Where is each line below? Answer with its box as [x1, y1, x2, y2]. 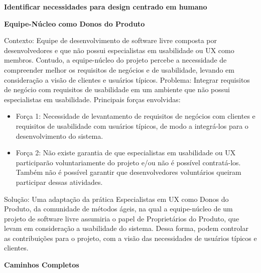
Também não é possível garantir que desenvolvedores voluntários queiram [16, 167, 241, 177]
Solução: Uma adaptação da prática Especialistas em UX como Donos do [4, 193, 229, 204]
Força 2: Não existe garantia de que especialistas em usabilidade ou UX [16, 147, 236, 158]
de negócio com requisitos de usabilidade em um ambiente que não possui [4, 84, 230, 95]
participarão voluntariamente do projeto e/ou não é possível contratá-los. [16, 157, 241, 167]
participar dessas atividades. [16, 176, 103, 187]
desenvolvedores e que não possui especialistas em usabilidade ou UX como [4, 45, 234, 55]
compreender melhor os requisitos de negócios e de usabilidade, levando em [4, 64, 235, 75]
